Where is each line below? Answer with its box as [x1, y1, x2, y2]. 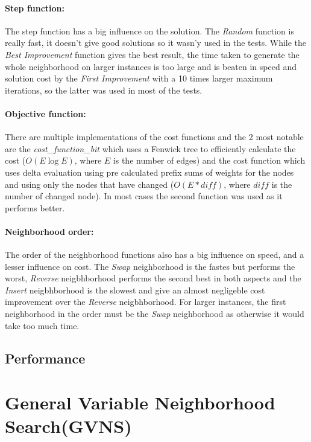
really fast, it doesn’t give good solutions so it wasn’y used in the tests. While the [5, 36, 307, 49]
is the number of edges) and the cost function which [113, 154, 306, 167]
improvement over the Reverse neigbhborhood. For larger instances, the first [5, 295, 286, 308]
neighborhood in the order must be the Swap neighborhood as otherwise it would [5, 307, 304, 320]
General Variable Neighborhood [5, 390, 275, 415]
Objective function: [5, 107, 86, 120]
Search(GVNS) [5, 414, 132, 438]
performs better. [5, 201, 65, 214]
